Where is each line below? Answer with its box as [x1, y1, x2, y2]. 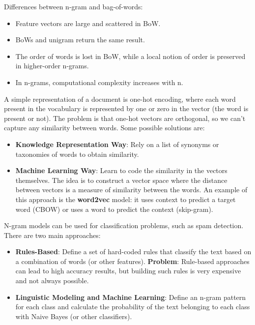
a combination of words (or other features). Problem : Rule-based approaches [15, 256, 250, 266]
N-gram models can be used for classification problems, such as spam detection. [4, 220, 244, 231]
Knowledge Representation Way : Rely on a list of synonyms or [15, 139, 219, 149]
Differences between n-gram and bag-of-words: [4, 1, 143, 11]
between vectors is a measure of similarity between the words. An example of [15, 184, 248, 195]
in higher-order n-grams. [15, 60, 89, 71]
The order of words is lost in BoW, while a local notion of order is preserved [15, 51, 246, 61]
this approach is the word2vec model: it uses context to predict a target [15, 194, 236, 204]
